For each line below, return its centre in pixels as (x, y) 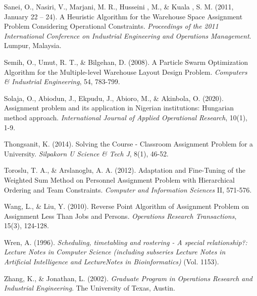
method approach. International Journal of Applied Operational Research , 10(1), (126, 117)
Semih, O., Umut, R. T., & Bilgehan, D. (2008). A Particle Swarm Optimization (126, 62)
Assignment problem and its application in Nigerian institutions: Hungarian (119, 108)
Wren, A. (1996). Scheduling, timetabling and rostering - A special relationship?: (126, 242)
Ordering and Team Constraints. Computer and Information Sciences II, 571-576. (128, 189)
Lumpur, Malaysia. (33, 45)
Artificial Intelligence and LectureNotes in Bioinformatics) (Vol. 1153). (112, 262)
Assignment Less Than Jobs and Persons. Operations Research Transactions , (120, 216)
